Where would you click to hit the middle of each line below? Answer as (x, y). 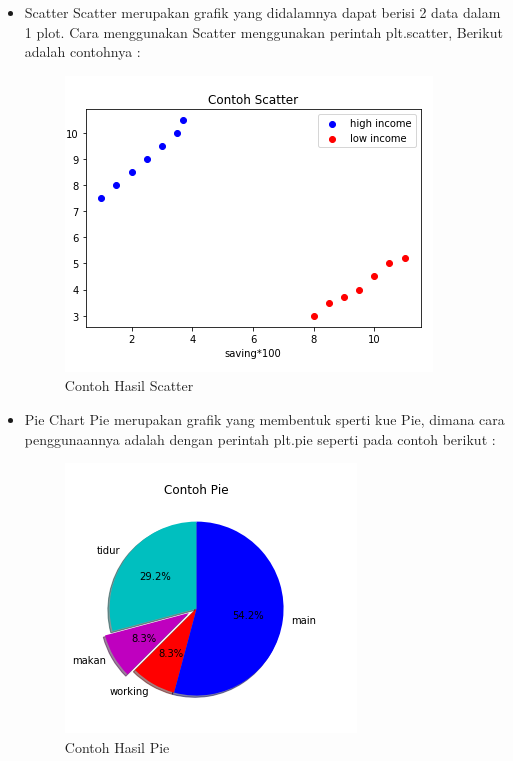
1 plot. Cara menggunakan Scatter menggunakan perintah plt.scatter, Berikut (263, 31)
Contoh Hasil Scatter (129, 385)
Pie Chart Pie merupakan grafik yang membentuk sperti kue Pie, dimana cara (264, 418)
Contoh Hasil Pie (117, 746)
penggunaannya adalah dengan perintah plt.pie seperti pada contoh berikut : (260, 438)
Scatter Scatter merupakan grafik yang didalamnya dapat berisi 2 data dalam (262, 12)
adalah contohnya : (82, 51)
